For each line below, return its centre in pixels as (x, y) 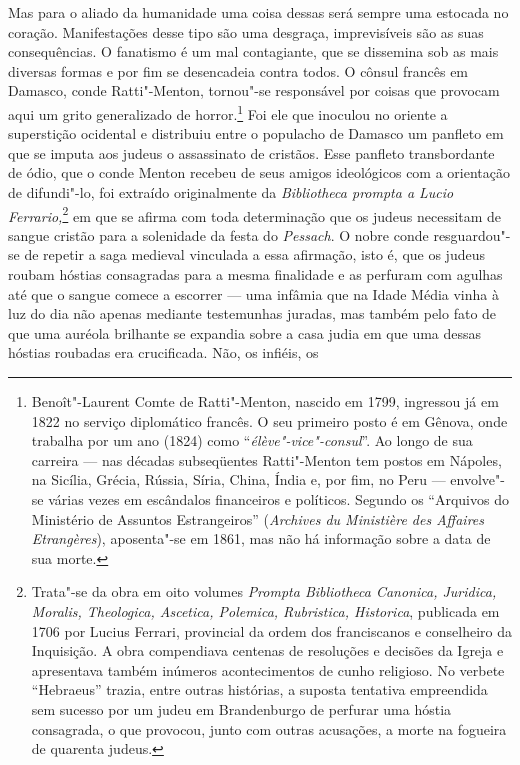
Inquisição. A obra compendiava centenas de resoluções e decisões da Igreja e (267, 650)
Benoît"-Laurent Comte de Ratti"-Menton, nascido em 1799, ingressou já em (265, 401)
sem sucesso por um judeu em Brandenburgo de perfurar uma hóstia (241, 708)
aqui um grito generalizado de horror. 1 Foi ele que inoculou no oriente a (228, 112)
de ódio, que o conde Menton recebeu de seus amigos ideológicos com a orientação (259, 172)
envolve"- (477, 479)
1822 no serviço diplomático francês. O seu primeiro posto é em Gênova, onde (269, 420)
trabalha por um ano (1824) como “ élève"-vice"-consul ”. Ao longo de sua (252, 440)
